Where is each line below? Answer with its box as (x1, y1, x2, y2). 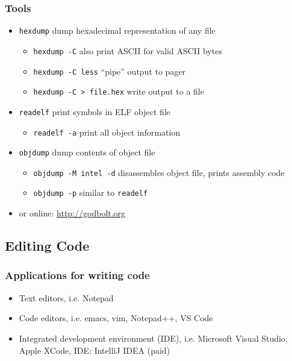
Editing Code (5, 236, 90, 255)
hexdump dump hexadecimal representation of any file (19, 24, 216, 37)
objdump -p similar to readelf (33, 186, 148, 199)
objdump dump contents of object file (19, 146, 155, 159)
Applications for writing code (5, 268, 150, 283)
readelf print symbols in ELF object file (19, 105, 170, 118)
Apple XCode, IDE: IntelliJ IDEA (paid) (19, 344, 170, 356)
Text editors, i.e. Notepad (19, 291, 114, 304)
